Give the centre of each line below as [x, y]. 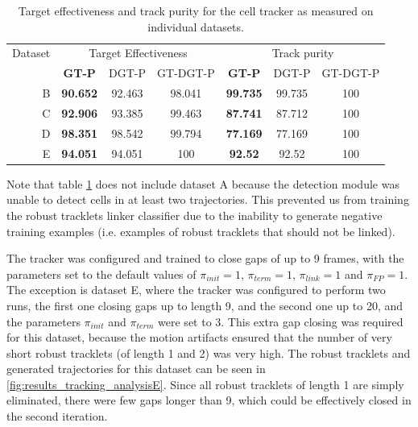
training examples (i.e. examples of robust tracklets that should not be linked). [201, 231]
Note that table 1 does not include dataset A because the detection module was [203, 183]
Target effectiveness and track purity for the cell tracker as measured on [196, 10]
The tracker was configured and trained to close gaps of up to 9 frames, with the [205, 258]
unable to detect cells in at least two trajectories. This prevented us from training [208, 199]
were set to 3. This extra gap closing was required [281, 321]
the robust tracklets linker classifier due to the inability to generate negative [195, 215]
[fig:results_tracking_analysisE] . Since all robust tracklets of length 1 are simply [205, 384]
